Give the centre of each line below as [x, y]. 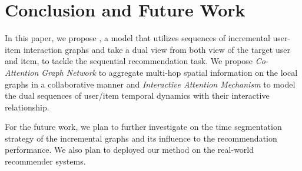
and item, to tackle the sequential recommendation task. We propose [129, 61]
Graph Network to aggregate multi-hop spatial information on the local [170, 72]
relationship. [27, 107]
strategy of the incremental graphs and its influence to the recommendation [141, 138]
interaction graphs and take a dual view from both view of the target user [157, 49]
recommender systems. [45, 161]
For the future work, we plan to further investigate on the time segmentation [143, 127]
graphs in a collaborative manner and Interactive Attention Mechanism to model [150, 84]
